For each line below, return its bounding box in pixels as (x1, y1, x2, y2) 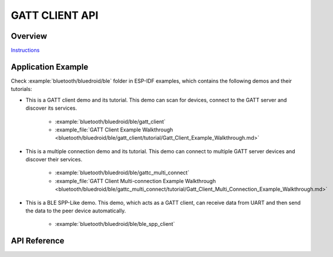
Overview (11, 31, 48, 41)
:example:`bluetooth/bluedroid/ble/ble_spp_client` (55, 221, 176, 228)
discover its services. (25, 104, 78, 111)
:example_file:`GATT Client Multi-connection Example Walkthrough (55, 177, 216, 184)
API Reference (11, 236, 65, 246)
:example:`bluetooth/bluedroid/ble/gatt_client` (55, 118, 166, 125)
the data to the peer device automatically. (25, 207, 126, 214)
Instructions (11, 47, 40, 54)
